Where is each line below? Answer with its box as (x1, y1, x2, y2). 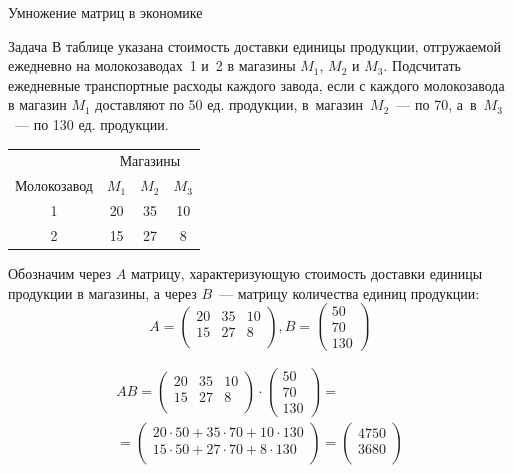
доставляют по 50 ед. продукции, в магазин (95, 94, 364, 115)
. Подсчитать (383, 55, 461, 76)
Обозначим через (8, 262, 112, 283)
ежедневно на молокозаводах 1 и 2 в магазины (8, 55, 296, 76)
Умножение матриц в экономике (8, 2, 203, 22)
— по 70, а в (396, 94, 477, 115)
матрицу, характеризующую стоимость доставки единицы (130, 262, 483, 283)
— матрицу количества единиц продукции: (219, 282, 480, 303)
